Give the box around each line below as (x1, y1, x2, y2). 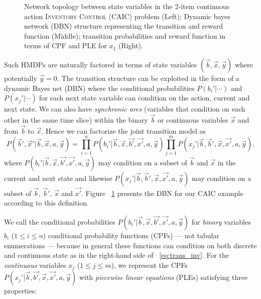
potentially (4, 72, 37, 83)
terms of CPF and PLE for (24, 40, 107, 51)
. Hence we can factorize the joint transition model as (41, 125, 206, 136)
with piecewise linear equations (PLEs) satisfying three (79, 272, 248, 282)
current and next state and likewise (4, 172, 112, 183)
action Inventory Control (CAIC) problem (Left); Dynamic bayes (24, 11, 230, 21)
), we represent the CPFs (111, 259, 188, 270)
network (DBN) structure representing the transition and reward (24, 21, 223, 31)
